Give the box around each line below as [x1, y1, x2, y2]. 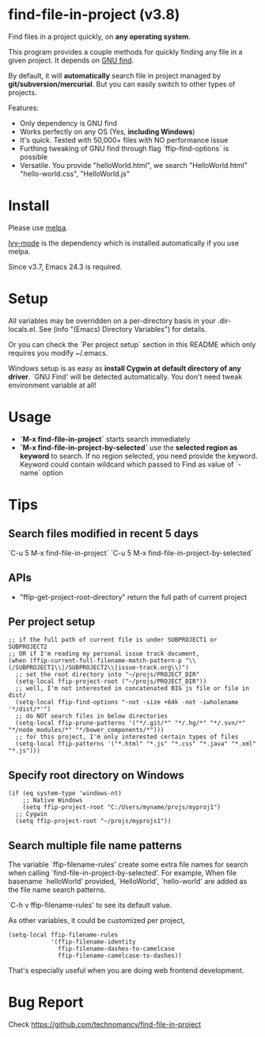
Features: [8, 103, 40, 112]
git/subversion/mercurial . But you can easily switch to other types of [8, 79, 236, 89]
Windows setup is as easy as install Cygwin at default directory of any [8, 363, 241, 373]
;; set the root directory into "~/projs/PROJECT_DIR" [15, 671, 200, 679]
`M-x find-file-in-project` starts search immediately [19, 434, 191, 444]
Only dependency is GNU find [19, 118, 117, 128]
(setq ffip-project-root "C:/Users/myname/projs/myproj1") [22, 803, 221, 811]
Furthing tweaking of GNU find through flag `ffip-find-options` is [19, 143, 229, 153]
